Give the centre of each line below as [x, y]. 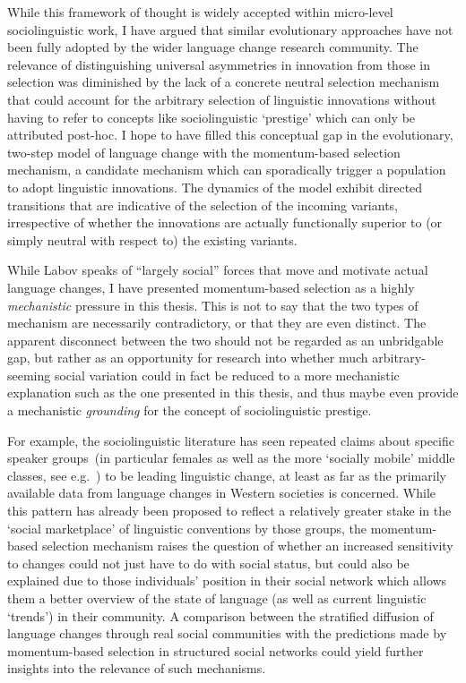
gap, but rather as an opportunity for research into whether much [188, 358]
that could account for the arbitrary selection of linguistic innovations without [222, 99]
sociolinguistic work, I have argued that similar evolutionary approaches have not [230, 29]
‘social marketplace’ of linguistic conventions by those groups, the [187, 528]
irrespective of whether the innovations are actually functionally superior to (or [225, 222]
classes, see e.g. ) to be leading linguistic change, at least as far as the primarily [227, 475]
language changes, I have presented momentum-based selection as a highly [211, 287]
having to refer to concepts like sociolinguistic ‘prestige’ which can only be [211, 117]
